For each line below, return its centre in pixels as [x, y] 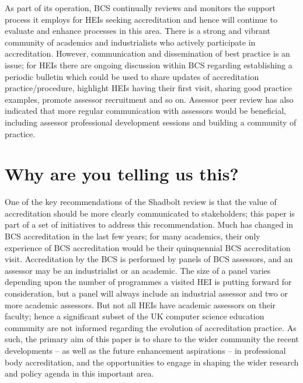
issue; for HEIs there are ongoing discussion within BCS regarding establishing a [149, 65]
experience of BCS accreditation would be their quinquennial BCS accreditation [148, 247]
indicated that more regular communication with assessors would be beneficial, [145, 111]
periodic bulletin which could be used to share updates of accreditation [132, 76]
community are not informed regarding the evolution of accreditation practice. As [151, 327]
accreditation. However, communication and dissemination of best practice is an [147, 53]
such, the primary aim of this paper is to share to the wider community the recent [152, 339]
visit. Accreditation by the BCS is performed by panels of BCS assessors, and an [149, 259]
